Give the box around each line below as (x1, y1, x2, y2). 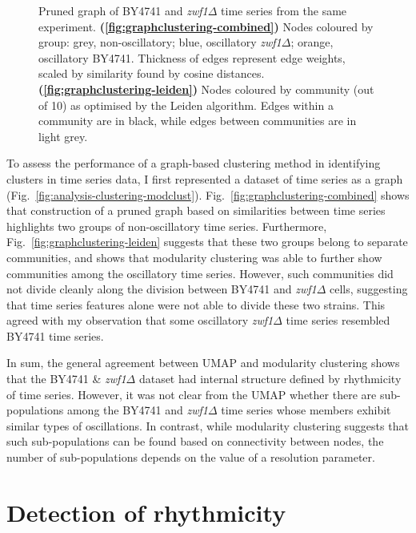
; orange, (290, 34, 334, 50)
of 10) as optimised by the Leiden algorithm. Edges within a (38, 96, 334, 113)
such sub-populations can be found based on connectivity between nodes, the (6, 433, 384, 450)
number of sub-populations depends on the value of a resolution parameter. (6, 449, 375, 466)
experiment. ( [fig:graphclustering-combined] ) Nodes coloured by (38, 18, 374, 34)
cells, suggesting (329, 281, 408, 297)
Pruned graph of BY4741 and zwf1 (38, 2, 208, 18)
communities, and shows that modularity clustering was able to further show (6, 248, 382, 265)
